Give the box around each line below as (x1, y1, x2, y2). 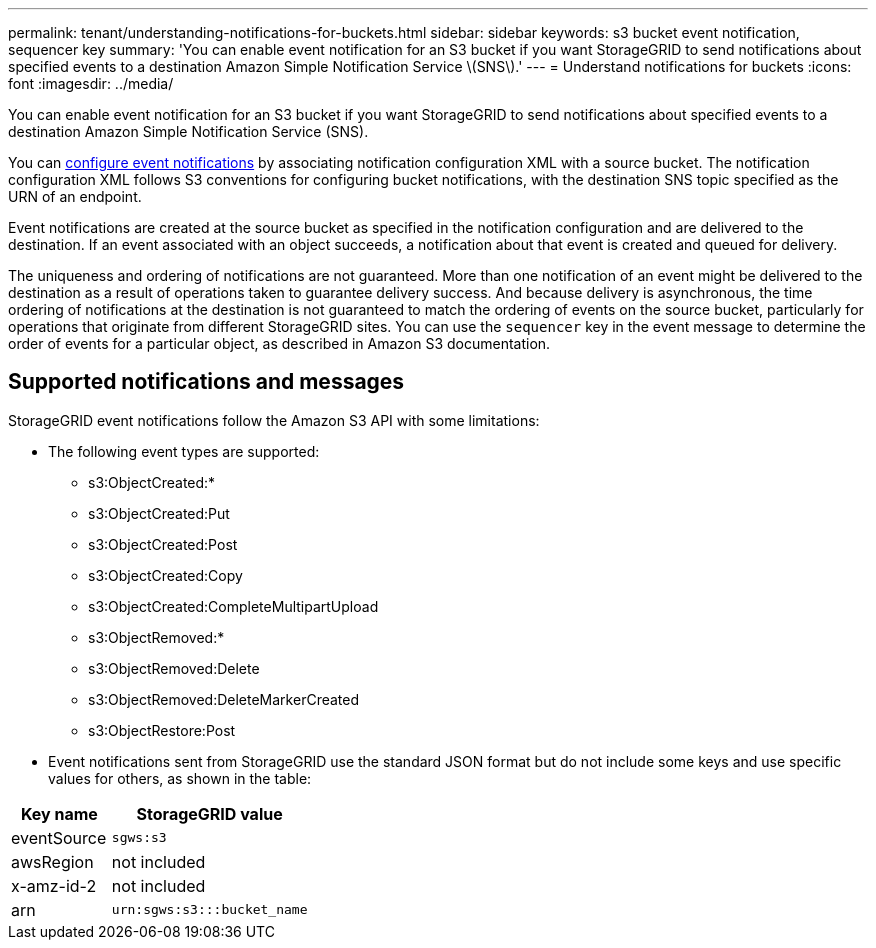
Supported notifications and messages (8, 369, 405, 395)
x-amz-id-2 (11, 875, 97, 896)
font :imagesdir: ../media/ (8, 75, 174, 92)
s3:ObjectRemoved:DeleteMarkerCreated (88, 690, 360, 708)
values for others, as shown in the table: (48, 769, 312, 787)
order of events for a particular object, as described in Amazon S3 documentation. (8, 335, 551, 352)
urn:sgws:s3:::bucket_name (111, 902, 308, 918)
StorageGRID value (136, 803, 283, 824)
